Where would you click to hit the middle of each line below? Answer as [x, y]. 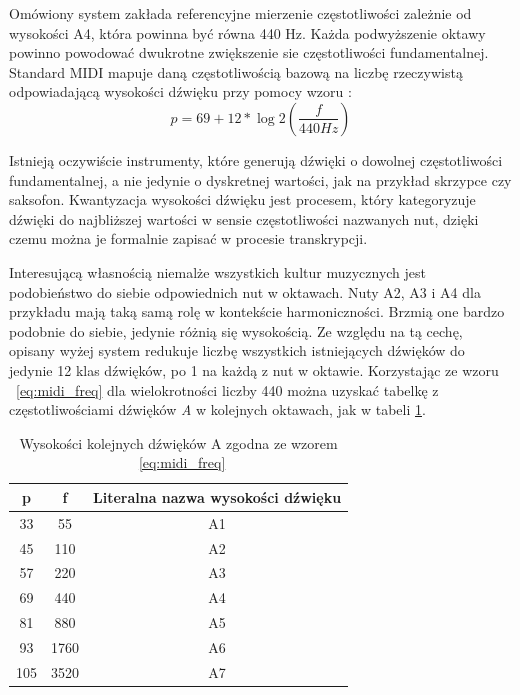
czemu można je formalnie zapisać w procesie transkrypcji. [188, 238]
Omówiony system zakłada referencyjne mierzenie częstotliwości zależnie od [240, 13]
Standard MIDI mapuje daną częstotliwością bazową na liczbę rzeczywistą [236, 71]
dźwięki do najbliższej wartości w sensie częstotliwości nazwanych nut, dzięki [244, 218]
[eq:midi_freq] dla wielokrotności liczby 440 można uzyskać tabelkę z [227, 389]
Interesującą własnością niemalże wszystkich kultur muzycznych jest [218, 271]
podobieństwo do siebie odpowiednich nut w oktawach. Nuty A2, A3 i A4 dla [245, 291]
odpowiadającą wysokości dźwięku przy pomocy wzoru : [180, 91]
